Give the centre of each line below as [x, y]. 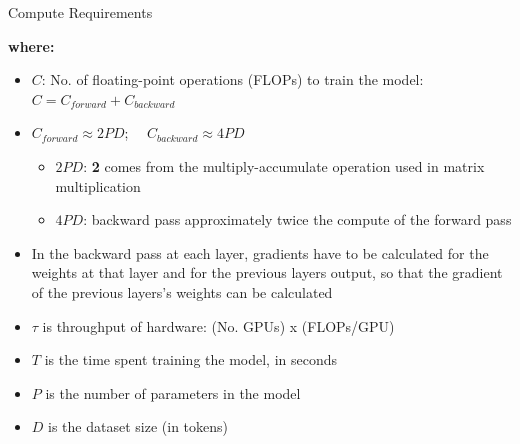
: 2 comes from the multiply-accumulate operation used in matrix [284, 165]
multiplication [98, 185]
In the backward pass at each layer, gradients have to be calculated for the [260, 252]
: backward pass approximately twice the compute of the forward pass [297, 219]
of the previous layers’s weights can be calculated [182, 291]
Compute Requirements [80, 12]
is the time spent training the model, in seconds [191, 359]
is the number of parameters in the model [173, 392]
